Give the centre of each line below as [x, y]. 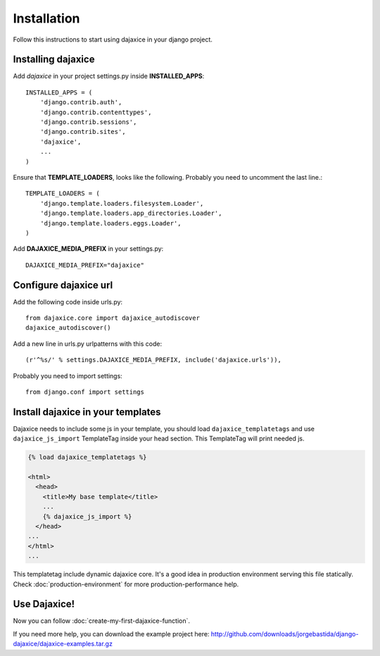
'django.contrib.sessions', [88, 122]
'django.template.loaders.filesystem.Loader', [122, 203]
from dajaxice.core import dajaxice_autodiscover [113, 318]
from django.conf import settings [85, 392]
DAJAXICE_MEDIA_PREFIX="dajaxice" [85, 265]
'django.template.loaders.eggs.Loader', [111, 223]
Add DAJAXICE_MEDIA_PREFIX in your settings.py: [88, 249]
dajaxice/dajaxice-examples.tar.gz [63, 644]
